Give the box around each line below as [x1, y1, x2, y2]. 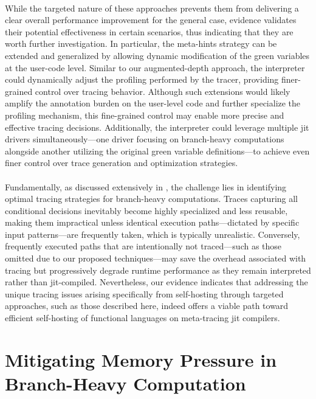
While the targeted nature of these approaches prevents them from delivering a [5, 1, 299, 14]
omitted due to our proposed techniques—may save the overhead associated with [5, 252, 306, 265]
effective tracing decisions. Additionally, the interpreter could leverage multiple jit [5, 120, 309, 133]
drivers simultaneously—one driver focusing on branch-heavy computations [5, 133, 284, 145]
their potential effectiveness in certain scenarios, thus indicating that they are [5, 25, 294, 38]
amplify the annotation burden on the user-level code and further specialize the [5, 97, 301, 109]
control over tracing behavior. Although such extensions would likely [35, 85, 290, 97]
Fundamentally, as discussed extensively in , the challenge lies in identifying [5, 180, 287, 193]
